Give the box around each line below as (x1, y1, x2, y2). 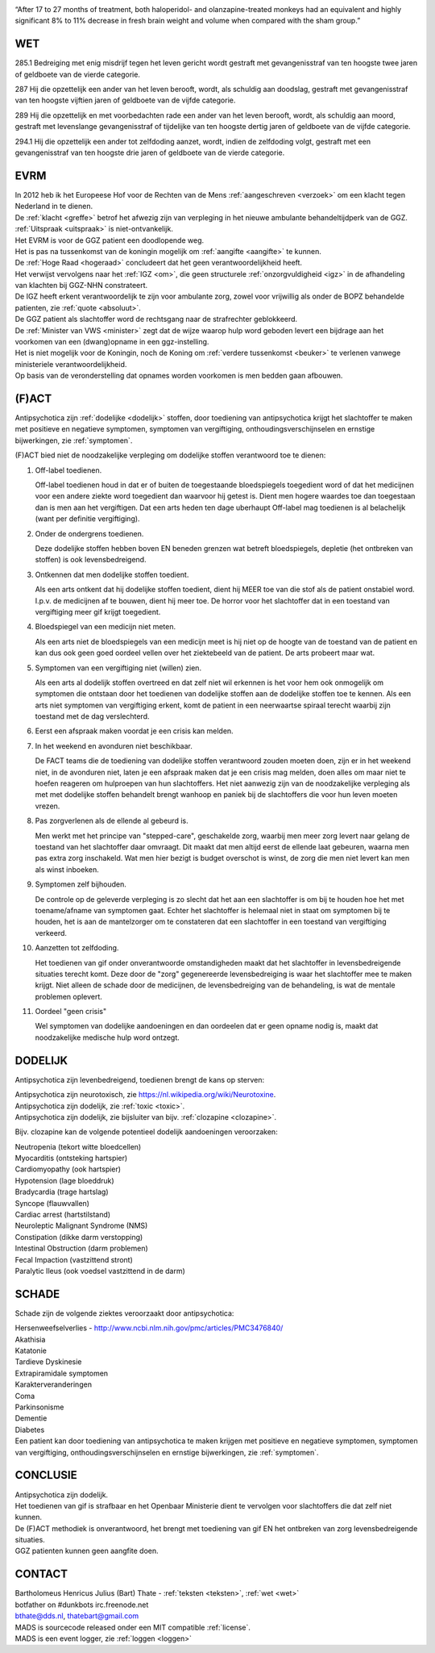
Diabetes (14, 1425, 45, 1434)
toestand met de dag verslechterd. (35, 712, 150, 721)
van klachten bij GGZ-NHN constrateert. (14, 281, 148, 290)
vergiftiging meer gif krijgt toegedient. (35, 607, 161, 616)
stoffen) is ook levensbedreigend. (35, 555, 147, 565)
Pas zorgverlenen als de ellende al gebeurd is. (35, 816, 188, 826)
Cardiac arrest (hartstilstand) (14, 1210, 111, 1220)
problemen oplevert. (35, 991, 102, 1001)
